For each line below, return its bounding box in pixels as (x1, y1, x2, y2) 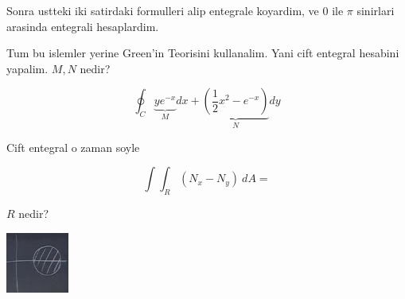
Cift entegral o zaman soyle (6, 138, 140, 155)
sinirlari (356, 2, 395, 18)
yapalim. (6, 60, 49, 76)
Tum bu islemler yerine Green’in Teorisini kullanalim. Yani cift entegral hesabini (6, 45, 399, 61)
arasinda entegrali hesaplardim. (6, 17, 159, 34)
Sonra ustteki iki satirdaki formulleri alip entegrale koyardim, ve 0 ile (6, 2, 344, 18)
